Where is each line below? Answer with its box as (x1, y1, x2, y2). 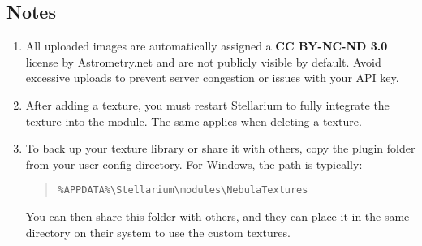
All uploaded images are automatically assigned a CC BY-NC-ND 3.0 (25, 37, 388, 54)
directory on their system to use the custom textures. (25, 223, 291, 240)
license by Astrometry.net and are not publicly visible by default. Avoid (25, 53, 381, 70)
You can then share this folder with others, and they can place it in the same (25, 208, 410, 225)
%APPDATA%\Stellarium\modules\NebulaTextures (58, 184, 308, 196)
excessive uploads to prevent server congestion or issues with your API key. (25, 69, 399, 86)
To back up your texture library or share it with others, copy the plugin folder (25, 140, 416, 157)
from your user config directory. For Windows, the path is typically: (25, 155, 363, 172)
